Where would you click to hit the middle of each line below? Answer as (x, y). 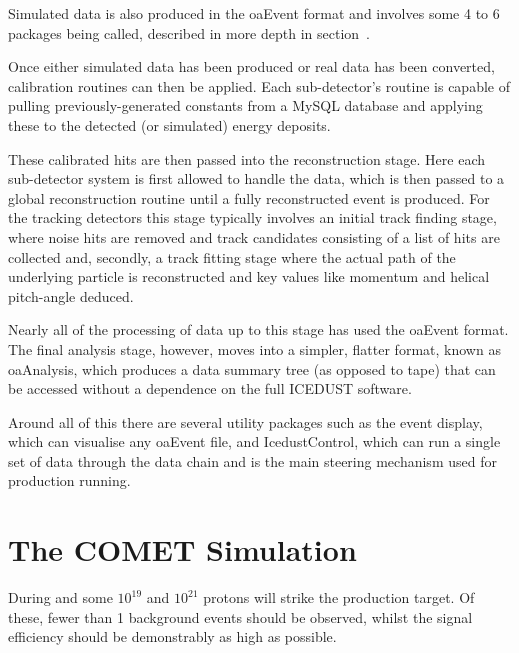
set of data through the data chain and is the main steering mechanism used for (252, 460)
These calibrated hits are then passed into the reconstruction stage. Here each (246, 158)
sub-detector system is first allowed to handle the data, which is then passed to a (256, 178)
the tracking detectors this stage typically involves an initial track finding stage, (252, 217)
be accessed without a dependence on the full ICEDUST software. (210, 388)
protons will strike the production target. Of (339, 597)
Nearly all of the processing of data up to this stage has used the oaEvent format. (258, 329)
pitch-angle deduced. (71, 295)
